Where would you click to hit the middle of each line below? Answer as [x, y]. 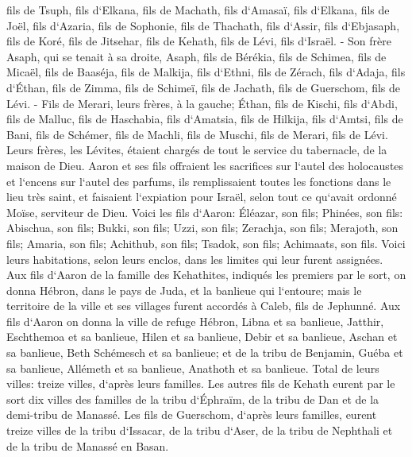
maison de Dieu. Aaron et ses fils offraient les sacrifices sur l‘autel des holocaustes [205, 165]
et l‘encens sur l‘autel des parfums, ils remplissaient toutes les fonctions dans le [199, 181]
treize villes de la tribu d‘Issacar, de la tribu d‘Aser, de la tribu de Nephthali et [200, 430]
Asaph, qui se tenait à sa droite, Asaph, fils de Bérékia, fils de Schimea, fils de [196, 56]
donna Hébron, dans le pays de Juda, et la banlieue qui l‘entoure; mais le [184, 290]
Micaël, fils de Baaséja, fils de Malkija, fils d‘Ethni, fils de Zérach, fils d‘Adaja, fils [206, 72]
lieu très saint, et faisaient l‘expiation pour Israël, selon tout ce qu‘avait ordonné [202, 197]
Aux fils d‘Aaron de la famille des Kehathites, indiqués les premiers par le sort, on [206, 275]
